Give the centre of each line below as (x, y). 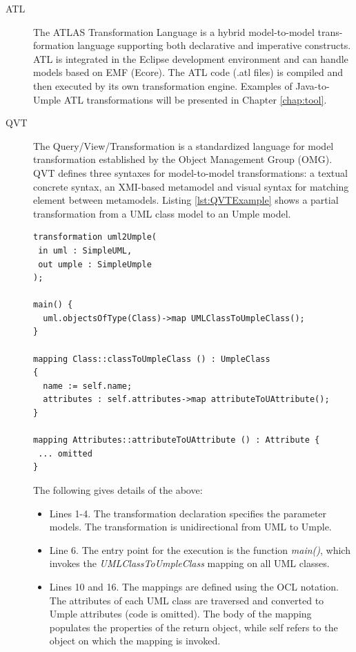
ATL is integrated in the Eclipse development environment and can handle (191, 58)
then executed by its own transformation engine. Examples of (163, 85)
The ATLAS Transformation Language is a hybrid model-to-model (174, 31)
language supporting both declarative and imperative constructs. (214, 45)
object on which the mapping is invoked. (135, 641)
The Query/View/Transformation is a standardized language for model (184, 145)
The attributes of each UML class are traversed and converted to (187, 600)
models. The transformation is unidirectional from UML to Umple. (190, 527)
